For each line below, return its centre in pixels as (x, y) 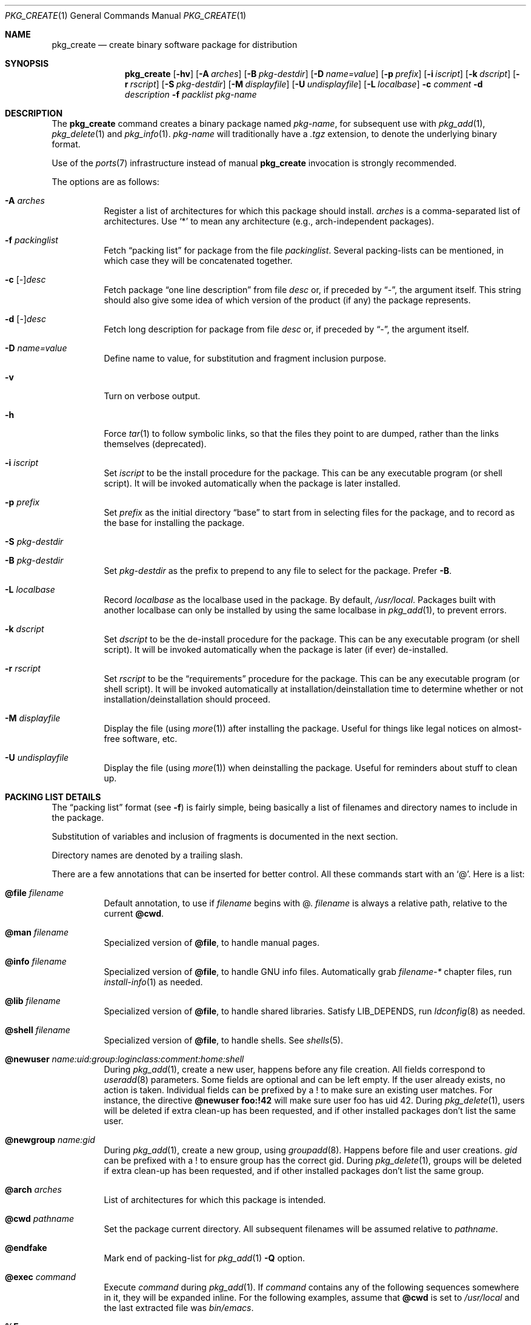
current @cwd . (134, 913)
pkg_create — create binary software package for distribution (175, 45)
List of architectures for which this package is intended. (215, 1200)
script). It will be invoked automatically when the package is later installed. (252, 483)
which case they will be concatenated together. (198, 261)
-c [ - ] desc (25, 279)
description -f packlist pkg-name (191, 94)
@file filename (35, 893)
